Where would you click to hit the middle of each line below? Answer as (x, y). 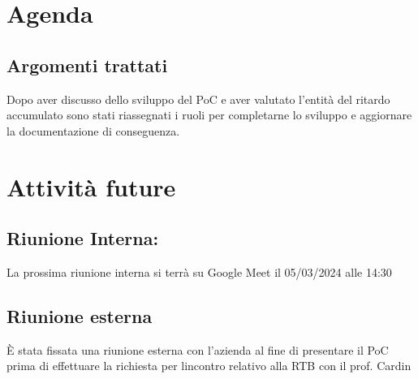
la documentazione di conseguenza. (93, 130)
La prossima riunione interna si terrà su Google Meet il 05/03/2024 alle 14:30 (199, 271)
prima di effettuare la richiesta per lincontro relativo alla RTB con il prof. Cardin (209, 366)
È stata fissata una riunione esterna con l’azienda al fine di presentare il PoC (198, 349)
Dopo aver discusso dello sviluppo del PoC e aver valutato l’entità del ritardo (198, 99)
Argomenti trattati (87, 65)
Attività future (91, 186)
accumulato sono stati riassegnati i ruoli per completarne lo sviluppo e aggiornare (209, 115)
